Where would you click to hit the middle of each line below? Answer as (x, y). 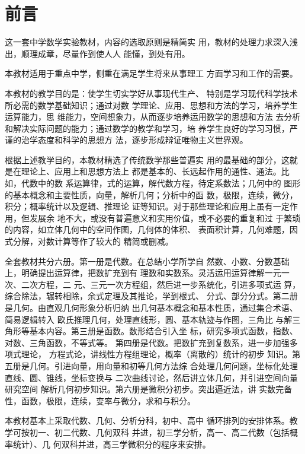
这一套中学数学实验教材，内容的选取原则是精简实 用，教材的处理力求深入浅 (151, 42)
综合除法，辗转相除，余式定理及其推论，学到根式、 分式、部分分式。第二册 (151, 296)
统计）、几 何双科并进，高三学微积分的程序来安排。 (112, 444)
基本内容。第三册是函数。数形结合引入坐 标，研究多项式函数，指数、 (163, 331)
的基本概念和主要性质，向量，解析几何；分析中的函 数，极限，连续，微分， (151, 194)
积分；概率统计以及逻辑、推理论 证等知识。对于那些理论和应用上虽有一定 (147, 206)
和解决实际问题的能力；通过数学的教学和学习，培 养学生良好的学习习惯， (147, 128)
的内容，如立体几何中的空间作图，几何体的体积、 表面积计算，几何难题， (147, 229)
